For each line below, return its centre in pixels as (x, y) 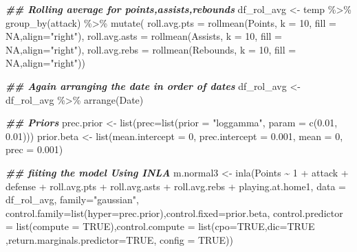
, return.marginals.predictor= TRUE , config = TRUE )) (119, 239)
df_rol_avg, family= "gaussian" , (72, 199)
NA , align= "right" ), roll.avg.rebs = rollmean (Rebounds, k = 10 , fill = (151, 49)
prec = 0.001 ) (34, 149)
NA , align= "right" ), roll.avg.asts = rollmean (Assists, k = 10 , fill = (144, 36)
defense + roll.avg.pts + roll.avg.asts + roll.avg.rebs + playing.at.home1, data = (176, 186)
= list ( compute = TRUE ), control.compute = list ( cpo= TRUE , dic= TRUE (160, 226)
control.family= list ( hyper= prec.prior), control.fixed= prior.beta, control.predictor (174, 213)
